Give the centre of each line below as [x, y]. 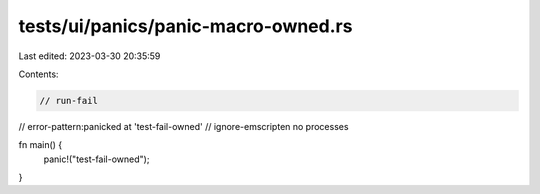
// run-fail [69, 100]
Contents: [38, 74]
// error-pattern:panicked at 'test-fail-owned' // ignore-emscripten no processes [183, 126]
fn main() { [40, 145]
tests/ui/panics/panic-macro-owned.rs [185, 26]
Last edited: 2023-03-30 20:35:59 [89, 56]
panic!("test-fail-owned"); [96, 159]
